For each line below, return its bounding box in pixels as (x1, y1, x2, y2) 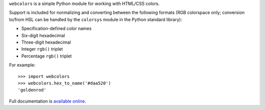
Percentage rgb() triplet (21, 53, 72, 59)
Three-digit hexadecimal (21, 39, 71, 45)
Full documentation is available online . (9, 98, 86, 104)
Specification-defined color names (21, 26, 92, 31)
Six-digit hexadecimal (21, 32, 65, 38)
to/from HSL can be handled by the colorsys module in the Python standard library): (9, 16, 183, 22)
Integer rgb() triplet (21, 46, 63, 52)
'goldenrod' (18, 87, 47, 93)
